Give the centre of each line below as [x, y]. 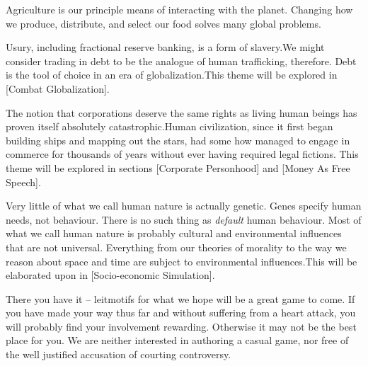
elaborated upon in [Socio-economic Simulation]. [110, 275]
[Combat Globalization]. [58, 88]
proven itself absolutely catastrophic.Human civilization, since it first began [169, 126]
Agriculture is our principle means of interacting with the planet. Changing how [179, 9]
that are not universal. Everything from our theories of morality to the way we [176, 247]
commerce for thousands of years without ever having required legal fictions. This [182, 154]
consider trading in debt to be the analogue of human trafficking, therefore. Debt [181, 61]
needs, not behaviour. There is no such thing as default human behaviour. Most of [184, 219]
